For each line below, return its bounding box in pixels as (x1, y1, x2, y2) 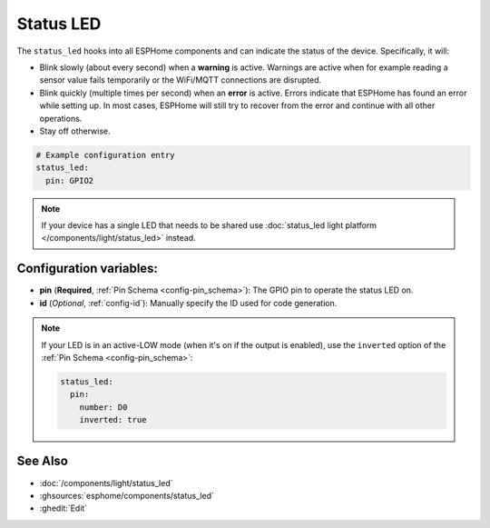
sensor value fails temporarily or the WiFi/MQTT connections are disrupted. (39, 75, 322, 85)
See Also (16, 453, 68, 469)
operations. (39, 113, 83, 124)
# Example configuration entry (35, 150, 176, 160)
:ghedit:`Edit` (39, 503, 88, 513)
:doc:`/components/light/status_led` (39, 477, 173, 488)
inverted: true (79, 414, 147, 425)
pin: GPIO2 (45, 175, 94, 185)
